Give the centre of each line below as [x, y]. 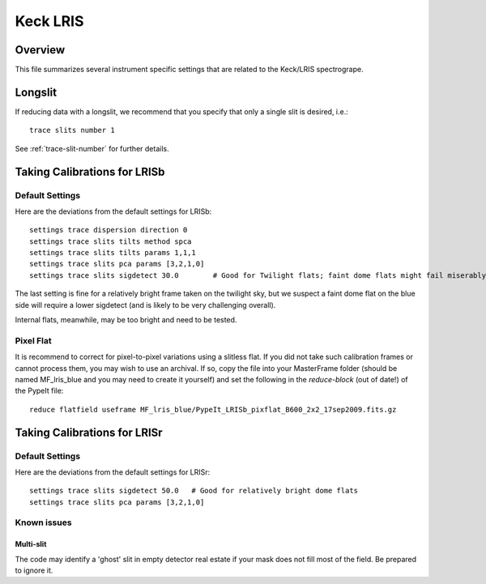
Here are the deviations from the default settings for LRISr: [113, 472]
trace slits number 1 [72, 130]
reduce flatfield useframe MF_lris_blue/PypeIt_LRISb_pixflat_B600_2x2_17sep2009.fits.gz [213, 409]
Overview [40, 50]
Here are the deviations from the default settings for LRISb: [113, 211]
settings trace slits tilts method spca [111, 241]
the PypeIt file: [39, 391]
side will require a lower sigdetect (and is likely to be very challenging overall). [145, 305]
